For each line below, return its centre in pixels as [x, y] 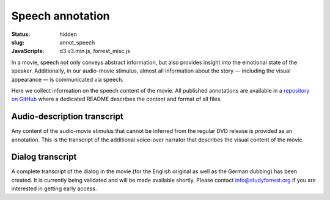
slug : [18, 42]
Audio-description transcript [67, 117]
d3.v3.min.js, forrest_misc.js [95, 51]
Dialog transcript [44, 157]
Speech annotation [61, 16]
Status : [21, 34]
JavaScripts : [28, 51]
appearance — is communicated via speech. [67, 79]
